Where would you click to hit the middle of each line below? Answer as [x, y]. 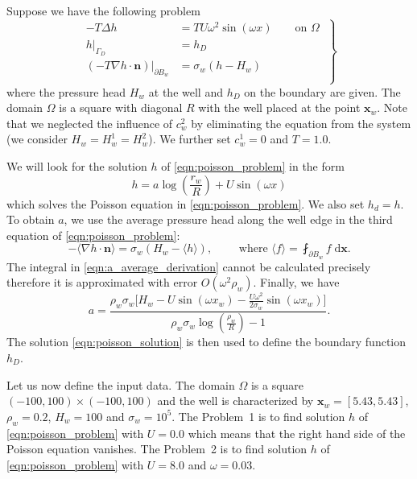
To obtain [31, 219]
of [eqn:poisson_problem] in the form [253, 166]
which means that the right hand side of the [297, 433]
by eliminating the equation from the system [301, 123]
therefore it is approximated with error [102, 282]
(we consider [37, 139]
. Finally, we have [296, 282]
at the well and [186, 91]
